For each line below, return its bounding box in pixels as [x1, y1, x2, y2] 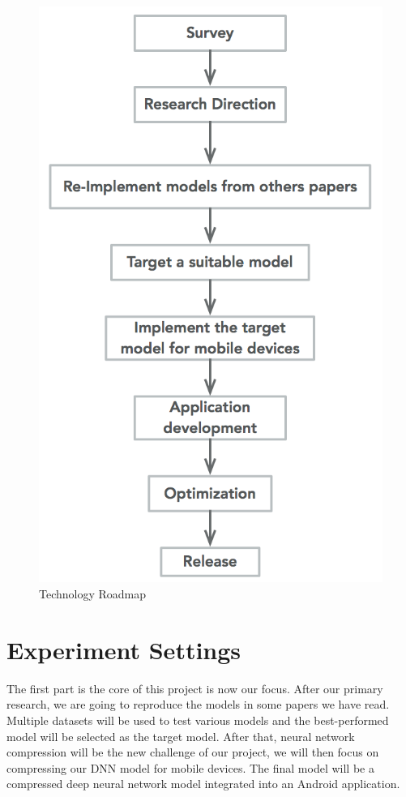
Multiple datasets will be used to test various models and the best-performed [6, 711, 389, 728]
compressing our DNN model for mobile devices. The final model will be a [6, 759, 374, 776]
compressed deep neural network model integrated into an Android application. [6, 775, 400, 792]
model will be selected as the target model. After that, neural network [6, 727, 355, 744]
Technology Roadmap [39, 585, 147, 602]
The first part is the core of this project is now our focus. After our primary [6, 679, 383, 696]
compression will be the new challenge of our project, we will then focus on [6, 743, 379, 761]
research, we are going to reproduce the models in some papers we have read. [6, 696, 390, 713]
